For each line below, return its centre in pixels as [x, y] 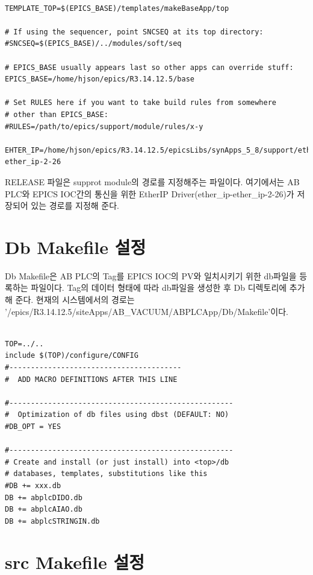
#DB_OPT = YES [33, 426]
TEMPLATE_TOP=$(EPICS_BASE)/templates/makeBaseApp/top [117, 8]
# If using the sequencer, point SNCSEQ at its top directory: [134, 32]
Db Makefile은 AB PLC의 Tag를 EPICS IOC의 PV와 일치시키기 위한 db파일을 [151, 275]
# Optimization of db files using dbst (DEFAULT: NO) [117, 415]
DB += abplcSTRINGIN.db [52, 521]
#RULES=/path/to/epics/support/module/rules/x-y [104, 126]
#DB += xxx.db [33, 485]
